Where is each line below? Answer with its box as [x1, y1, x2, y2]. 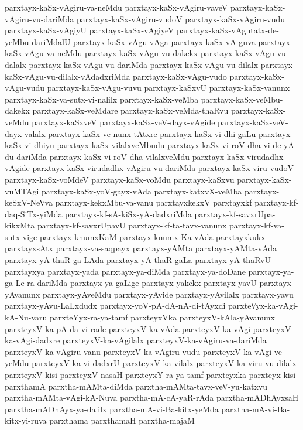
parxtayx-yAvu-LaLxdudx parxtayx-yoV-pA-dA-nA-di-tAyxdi [5, 299, 226, 312]
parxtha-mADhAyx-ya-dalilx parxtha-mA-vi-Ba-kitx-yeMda [5, 402, 219, 415]
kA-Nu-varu [5, 311, 47, 323]
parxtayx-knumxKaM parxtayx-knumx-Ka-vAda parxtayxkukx [39, 230, 266, 243]
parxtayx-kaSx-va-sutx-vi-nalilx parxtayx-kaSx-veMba [5, 93, 199, 105]
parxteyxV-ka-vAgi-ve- [202, 345, 285, 357]
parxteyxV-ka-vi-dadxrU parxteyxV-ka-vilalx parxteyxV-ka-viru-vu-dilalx [32, 357, 297, 369]
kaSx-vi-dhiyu [5, 139, 54, 151]
